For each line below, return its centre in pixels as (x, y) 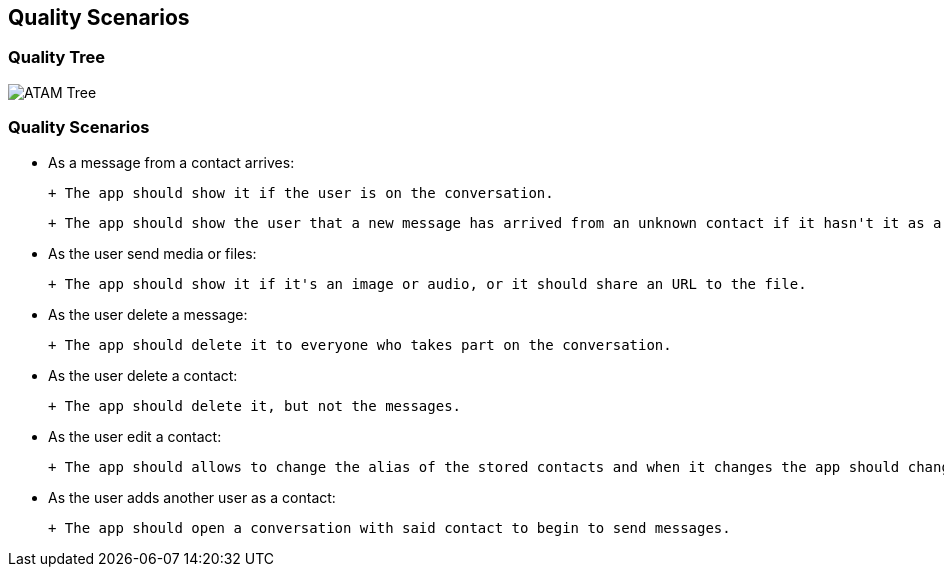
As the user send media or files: (152, 253)
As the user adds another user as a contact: (192, 497)
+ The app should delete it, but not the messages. (255, 405)
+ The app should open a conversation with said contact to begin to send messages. (389, 527)
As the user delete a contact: (143, 375)
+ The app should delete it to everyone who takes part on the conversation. (360, 344)
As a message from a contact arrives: (171, 162)
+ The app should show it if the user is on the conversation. (301, 192)
